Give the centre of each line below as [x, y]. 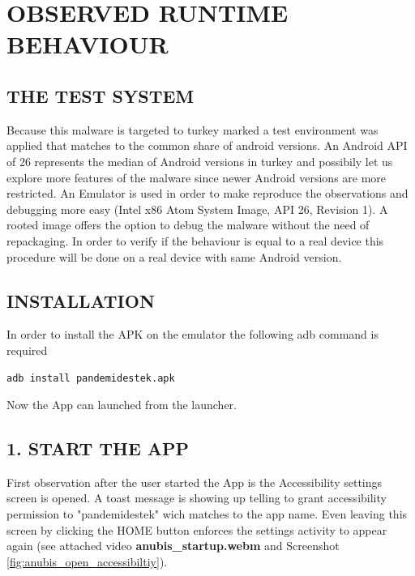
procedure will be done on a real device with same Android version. [174, 256]
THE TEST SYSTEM [101, 95]
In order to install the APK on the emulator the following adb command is [193, 334]
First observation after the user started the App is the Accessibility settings [195, 482]
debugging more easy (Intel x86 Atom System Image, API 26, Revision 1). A [197, 209]
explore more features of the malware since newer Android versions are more [197, 177]
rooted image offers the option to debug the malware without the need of [188, 225]
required [27, 350]
